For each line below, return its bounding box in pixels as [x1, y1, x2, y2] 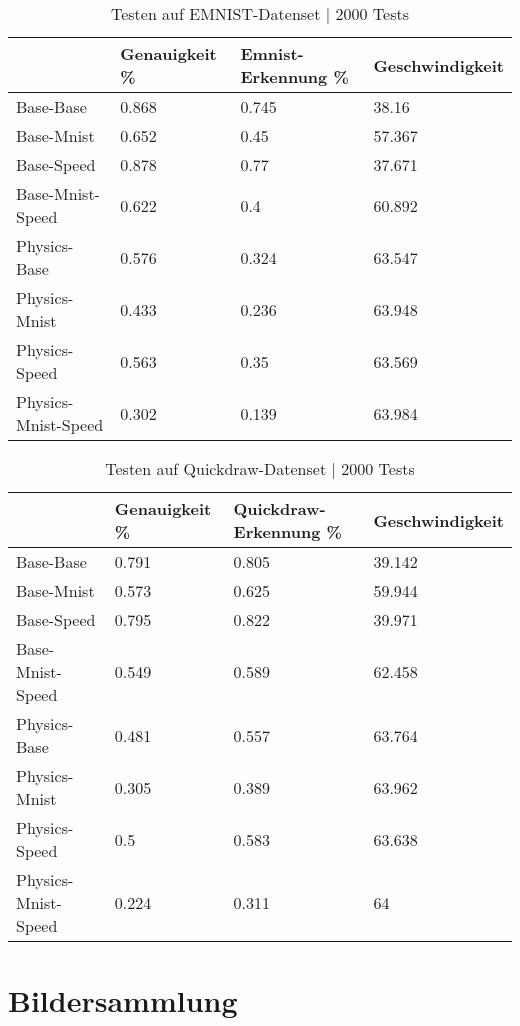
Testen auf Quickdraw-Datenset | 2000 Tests [105, 457, 415, 480]
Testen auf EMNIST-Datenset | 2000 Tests [110, 2, 410, 25]
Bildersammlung [8, 980, 238, 1021]
